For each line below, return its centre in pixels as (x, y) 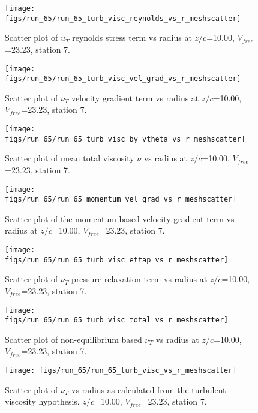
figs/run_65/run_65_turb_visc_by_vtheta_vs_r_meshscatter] (125, 139)
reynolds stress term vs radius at (132, 38)
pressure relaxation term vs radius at (139, 279)
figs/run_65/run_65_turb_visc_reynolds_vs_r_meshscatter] (123, 18)
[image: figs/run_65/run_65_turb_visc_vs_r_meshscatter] (121, 370)
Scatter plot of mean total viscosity (70, 158)
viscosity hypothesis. (42, 401)
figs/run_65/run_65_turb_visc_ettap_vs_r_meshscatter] (117, 260)
